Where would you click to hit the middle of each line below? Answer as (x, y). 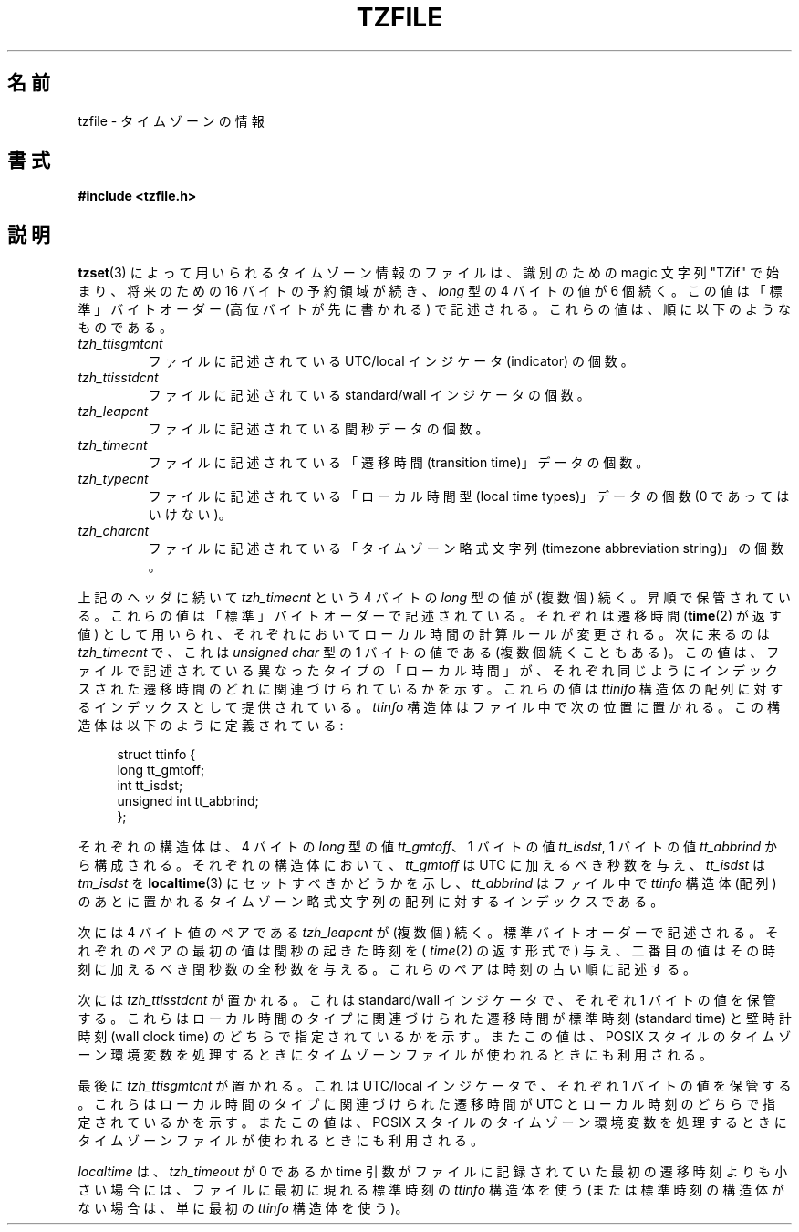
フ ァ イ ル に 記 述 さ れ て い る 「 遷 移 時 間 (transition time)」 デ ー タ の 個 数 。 (399, 463)
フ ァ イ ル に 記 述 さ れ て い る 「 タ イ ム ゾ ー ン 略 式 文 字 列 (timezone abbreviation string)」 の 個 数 (466, 548)
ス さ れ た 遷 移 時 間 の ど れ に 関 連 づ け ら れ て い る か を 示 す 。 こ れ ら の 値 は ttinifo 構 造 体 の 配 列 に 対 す (431, 689)
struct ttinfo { (156, 755)
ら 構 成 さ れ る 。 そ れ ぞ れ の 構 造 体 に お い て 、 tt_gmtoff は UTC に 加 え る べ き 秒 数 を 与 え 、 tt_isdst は (421, 865)
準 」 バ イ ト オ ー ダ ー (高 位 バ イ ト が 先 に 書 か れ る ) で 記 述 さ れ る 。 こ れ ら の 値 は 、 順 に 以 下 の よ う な (434, 309)
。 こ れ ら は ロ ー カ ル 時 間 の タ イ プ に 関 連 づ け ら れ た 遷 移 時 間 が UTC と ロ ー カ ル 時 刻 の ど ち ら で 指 (427, 1104)
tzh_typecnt (113, 479)
